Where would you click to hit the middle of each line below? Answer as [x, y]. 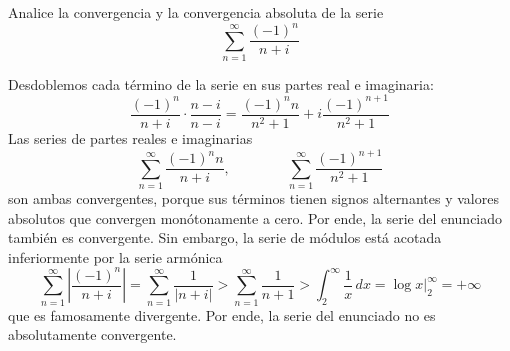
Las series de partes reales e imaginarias [130, 138]
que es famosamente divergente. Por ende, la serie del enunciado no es [222, 314]
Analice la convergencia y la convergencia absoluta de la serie [196, 12]
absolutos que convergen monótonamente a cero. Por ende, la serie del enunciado [255, 217]
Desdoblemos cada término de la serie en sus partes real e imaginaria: [221, 83]
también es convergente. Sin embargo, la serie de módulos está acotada [225, 237]
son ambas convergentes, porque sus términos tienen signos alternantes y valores [253, 197]
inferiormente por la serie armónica [115, 256]
